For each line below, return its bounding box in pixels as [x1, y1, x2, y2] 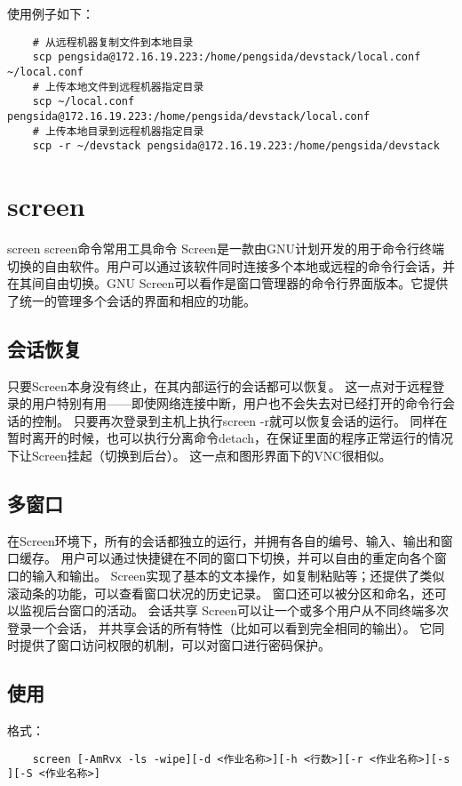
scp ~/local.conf [32, 95, 135, 108]
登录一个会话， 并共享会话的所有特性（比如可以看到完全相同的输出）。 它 [7, 618, 433, 637]
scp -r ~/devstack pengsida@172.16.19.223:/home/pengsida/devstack [32, 140, 440, 153]
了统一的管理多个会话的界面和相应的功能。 [7, 291, 256, 309]
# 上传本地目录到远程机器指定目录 [32, 124, 204, 138]
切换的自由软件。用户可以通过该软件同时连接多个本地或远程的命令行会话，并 [7, 256, 455, 275]
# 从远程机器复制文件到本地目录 [32, 36, 194, 49]
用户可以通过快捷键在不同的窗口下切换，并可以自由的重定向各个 [60, 549, 434, 567]
